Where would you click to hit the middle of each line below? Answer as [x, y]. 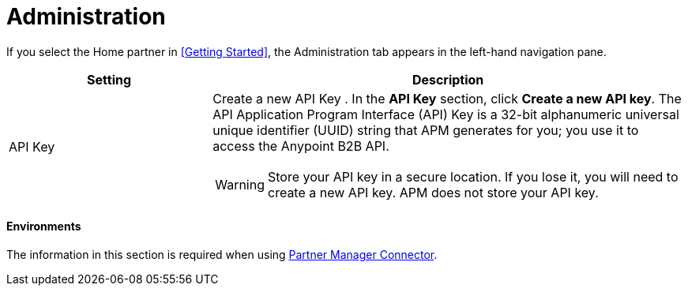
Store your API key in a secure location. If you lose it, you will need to [473, 176]
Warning [240, 184]
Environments [44, 226]
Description [448, 79]
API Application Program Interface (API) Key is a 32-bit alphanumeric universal [446, 114]
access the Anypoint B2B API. [301, 146]
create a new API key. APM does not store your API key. [433, 192]
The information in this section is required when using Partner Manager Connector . [222, 254]
